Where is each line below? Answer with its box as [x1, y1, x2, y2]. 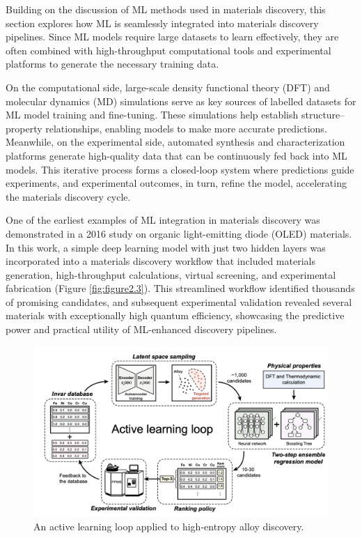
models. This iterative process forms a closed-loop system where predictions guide [6, 162, 354, 176]
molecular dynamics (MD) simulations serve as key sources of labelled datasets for [6, 93, 356, 108]
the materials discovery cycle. [6, 189, 131, 203]
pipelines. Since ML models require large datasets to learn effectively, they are [6, 29, 339, 44]
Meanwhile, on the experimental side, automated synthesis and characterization [6, 134, 345, 149]
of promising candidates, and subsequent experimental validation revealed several [6, 294, 352, 309]
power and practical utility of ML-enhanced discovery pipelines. [6, 322, 277, 337]
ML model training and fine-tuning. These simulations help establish [6, 107, 299, 122]
